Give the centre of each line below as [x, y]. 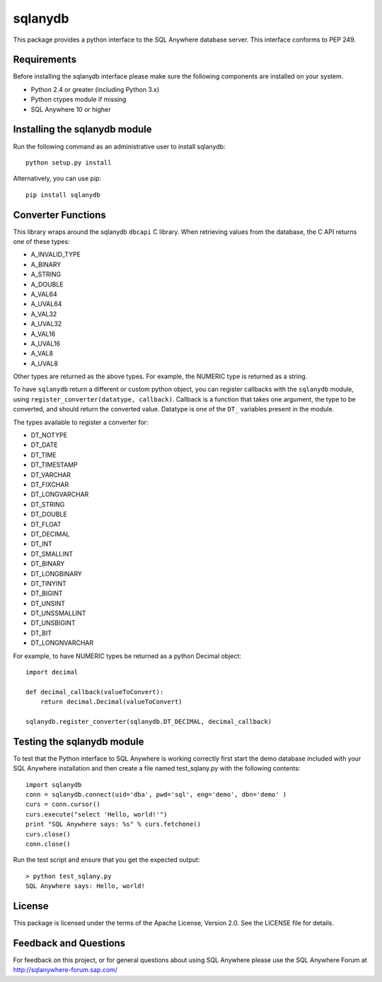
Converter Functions [59, 215]
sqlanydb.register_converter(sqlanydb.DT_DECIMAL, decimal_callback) [149, 721]
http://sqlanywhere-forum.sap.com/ [65, 970]
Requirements [45, 60]
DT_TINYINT [48, 583]
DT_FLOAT [46, 524]
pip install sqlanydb [63, 195]
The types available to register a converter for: [81, 422]
